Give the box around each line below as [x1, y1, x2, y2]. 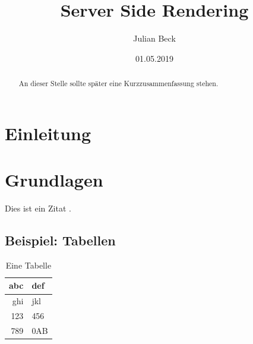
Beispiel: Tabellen [5, 231, 116, 250]
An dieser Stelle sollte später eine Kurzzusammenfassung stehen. [18, 78, 219, 89]
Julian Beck [133, 32, 176, 45]
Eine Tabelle [5, 258, 52, 271]
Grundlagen [5, 168, 103, 192]
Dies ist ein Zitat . [5, 202, 71, 214]
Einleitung [5, 121, 91, 145]
